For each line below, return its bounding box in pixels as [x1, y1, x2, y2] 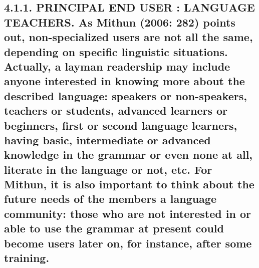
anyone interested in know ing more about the [4, 73, 245, 89]
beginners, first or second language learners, [4, 117, 237, 133]
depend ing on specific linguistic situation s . [4, 44, 228, 59]
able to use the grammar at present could [4, 220, 224, 236]
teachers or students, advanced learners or [4, 103, 228, 118]
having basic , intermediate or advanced [4, 132, 211, 147]
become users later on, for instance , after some [4, 235, 252, 250]
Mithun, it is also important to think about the [4, 176, 254, 192]
